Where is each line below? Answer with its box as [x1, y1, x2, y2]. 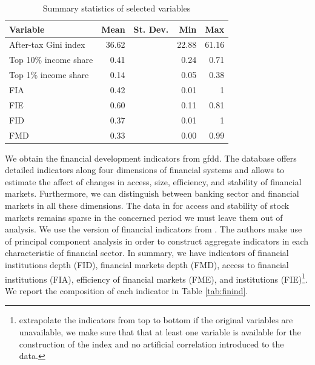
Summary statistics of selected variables [42, 2, 191, 14]
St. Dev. [133, 22, 169, 35]
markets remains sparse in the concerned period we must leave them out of [5, 211, 283, 223]
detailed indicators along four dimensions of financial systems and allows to [5, 163, 285, 176]
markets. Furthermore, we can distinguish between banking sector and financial [5, 187, 299, 200]
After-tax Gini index [9, 38, 85, 51]
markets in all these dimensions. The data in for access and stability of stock [5, 199, 290, 211]
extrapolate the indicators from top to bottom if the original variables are [19, 314, 293, 326]
